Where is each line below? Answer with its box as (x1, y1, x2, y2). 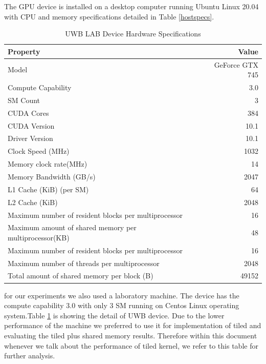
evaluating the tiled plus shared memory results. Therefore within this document (4, 330, 257, 340)
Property (8, 46, 40, 56)
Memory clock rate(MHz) (8, 158, 87, 169)
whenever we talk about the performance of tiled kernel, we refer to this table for (4, 340, 258, 351)
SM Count (8, 94, 40, 105)
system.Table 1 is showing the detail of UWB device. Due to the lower (4, 310, 225, 320)
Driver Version (8, 133, 53, 144)
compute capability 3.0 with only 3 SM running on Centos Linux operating (4, 300, 239, 311)
